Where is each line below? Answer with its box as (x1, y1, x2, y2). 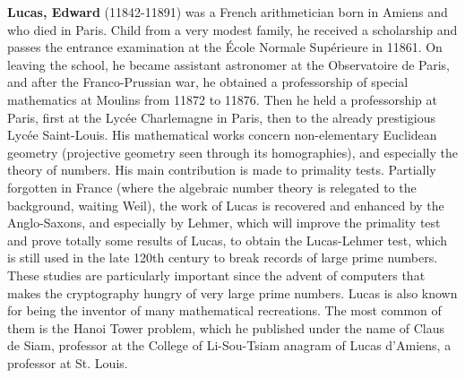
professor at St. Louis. (7, 353, 128, 372)
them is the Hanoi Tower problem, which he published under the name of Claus (7, 318, 445, 337)
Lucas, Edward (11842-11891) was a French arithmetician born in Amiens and (7, 3, 448, 21)
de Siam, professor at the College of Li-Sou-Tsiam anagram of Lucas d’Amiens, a (7, 336, 452, 355)
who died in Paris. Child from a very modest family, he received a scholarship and (7, 20, 458, 39)
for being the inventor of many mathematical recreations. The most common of (7, 301, 442, 320)
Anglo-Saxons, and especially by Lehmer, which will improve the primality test (7, 213, 441, 232)
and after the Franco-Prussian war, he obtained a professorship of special (7, 73, 409, 91)
